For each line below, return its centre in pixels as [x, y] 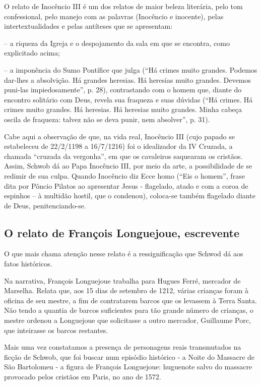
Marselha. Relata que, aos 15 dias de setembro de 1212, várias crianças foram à [126, 290]
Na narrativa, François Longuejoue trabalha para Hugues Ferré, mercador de [122, 280]
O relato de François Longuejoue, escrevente [122, 232]
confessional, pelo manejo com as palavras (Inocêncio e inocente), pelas [114, 16]
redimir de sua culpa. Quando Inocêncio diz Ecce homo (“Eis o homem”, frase [124, 175]
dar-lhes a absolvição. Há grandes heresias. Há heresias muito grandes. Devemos [127, 79]
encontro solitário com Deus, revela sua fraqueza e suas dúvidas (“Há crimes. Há [128, 99]
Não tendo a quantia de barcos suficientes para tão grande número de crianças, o [129, 310]
